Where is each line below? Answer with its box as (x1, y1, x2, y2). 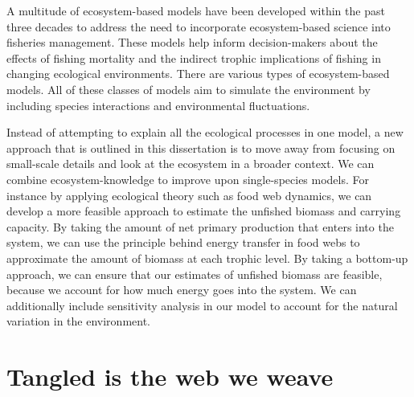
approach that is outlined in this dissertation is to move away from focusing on (6, 139, 396, 156)
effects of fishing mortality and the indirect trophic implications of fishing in (6, 49, 381, 66)
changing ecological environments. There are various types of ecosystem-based (6, 65, 390, 82)
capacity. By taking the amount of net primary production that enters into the (6, 218, 394, 235)
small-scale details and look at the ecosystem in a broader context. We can (6, 155, 375, 172)
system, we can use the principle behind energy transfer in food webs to (6, 234, 360, 251)
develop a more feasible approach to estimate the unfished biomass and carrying (6, 203, 401, 219)
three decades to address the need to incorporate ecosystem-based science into (6, 18, 391, 35)
